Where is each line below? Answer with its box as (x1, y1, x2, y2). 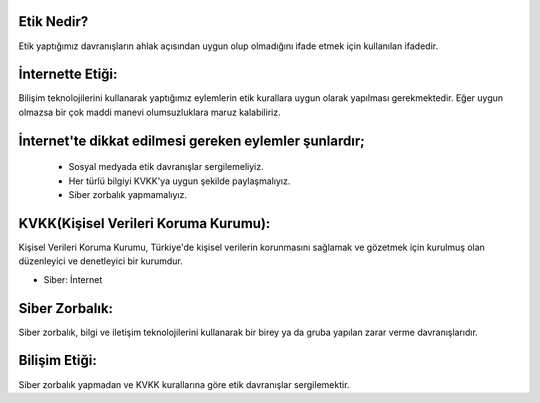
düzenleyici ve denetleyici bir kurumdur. (18, 255, 184, 267)
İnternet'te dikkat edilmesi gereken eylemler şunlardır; (18, 132, 365, 149)
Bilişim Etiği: (18, 352, 97, 369)
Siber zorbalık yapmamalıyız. (68, 189, 187, 200)
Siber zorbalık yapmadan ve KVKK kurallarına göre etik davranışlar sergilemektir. (18, 378, 350, 390)
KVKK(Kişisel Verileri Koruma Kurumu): (18, 215, 271, 232)
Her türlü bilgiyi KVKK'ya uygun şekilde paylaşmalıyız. (68, 175, 291, 187)
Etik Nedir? (18, 13, 89, 30)
